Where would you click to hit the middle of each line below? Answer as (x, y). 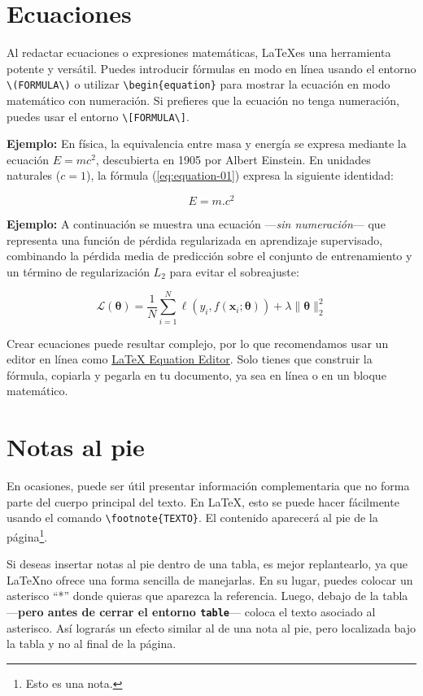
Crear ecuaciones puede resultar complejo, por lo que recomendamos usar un (198, 343)
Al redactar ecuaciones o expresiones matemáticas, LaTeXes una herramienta (199, 52)
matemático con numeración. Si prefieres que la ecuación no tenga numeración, (203, 100)
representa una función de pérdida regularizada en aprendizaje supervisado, (195, 239)
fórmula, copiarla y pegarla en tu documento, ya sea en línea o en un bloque (196, 374)
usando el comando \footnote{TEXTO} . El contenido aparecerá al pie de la (192, 518)
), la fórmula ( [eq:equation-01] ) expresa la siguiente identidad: (240, 175)
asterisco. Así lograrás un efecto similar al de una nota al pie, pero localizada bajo (211, 627)
